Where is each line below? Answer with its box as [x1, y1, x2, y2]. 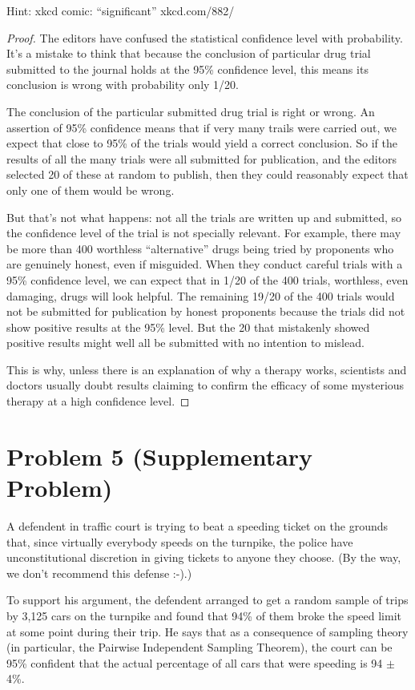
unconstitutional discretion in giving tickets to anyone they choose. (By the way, [6, 549, 401, 566]
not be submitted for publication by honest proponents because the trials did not [6, 303, 405, 320]
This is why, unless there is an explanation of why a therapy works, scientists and [6, 361, 407, 377]
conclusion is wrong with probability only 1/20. [6, 76, 239, 93]
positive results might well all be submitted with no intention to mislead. [6, 334, 365, 351]
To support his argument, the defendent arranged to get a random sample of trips [6, 591, 409, 608]
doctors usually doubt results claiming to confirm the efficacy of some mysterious [6, 377, 405, 393]
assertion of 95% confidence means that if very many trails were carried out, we [6, 119, 397, 135]
